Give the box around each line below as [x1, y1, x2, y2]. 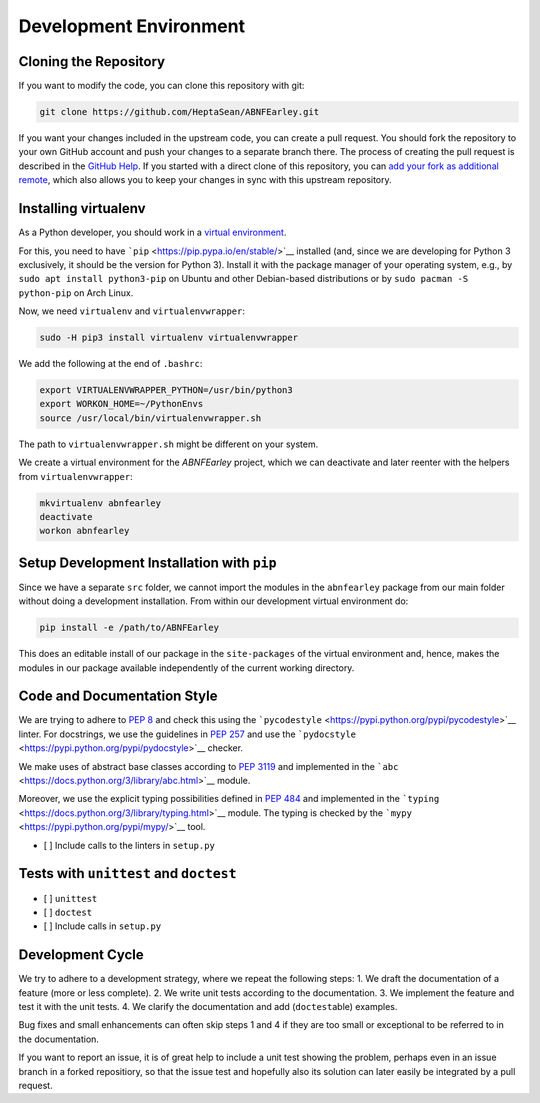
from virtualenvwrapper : [18, 470, 134, 482]
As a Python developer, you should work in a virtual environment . [18, 226, 287, 239]
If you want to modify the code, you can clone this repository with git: [18, 80, 305, 92]
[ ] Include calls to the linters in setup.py [43, 839, 215, 851]
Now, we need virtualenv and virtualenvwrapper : [18, 305, 245, 317]
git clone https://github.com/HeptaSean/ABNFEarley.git [39, 106, 320, 118]
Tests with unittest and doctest [18, 865, 237, 882]
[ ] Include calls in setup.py [43, 920, 162, 932]
